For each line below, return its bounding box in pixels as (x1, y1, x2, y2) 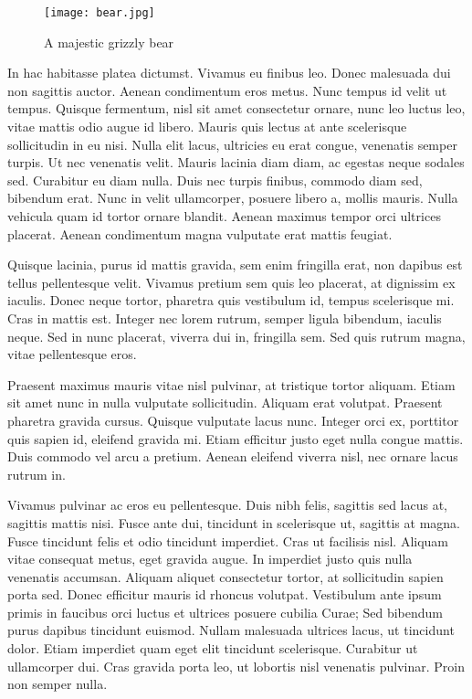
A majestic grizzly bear (44, 32, 174, 51)
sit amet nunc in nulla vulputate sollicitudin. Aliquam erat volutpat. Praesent (7, 393, 443, 412)
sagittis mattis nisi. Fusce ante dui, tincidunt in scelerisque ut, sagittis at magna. (7, 513, 460, 532)
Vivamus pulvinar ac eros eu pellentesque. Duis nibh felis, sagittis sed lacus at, (7, 495, 448, 514)
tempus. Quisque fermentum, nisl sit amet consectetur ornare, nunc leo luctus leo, (7, 99, 466, 118)
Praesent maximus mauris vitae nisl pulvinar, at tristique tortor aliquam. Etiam (7, 375, 456, 394)
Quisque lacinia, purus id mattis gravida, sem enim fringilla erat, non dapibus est (7, 255, 463, 274)
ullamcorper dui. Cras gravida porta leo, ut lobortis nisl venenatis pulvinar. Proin (7, 656, 466, 675)
